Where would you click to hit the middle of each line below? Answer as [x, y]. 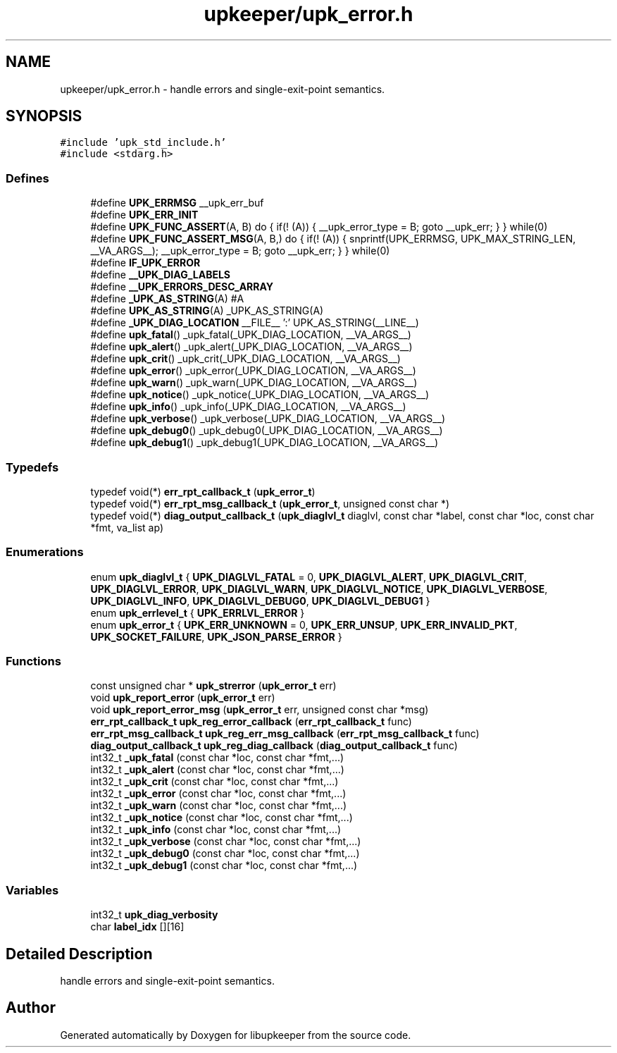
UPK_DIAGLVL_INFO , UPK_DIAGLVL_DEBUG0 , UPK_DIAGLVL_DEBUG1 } [260, 601]
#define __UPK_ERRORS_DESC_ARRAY [182, 287]
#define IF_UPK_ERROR [145, 263]
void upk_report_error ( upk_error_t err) [183, 698]
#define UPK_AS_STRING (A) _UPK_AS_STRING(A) [207, 311]
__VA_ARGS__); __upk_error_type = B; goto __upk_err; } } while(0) [240, 251]
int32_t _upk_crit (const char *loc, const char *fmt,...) [214, 782]
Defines [27, 178]
